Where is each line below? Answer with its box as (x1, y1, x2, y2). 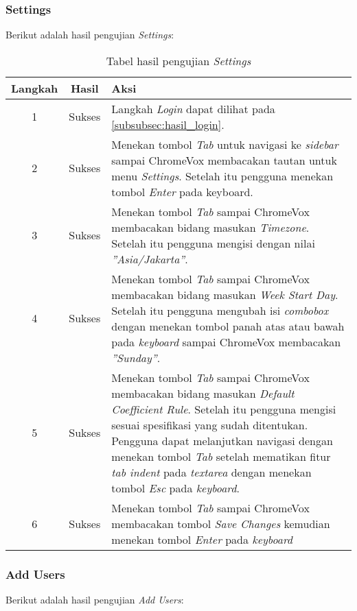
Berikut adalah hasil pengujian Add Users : (5, 592, 184, 607)
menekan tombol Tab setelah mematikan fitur (111, 448, 331, 464)
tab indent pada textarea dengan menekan (111, 464, 312, 480)
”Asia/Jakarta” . (111, 250, 188, 267)
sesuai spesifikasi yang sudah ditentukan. (111, 416, 308, 433)
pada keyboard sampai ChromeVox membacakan (111, 333, 341, 350)
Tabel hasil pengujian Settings (106, 52, 251, 69)
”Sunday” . (111, 349, 161, 366)
